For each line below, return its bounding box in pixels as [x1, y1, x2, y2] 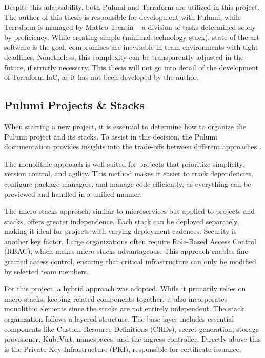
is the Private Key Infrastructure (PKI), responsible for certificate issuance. [4, 343, 241, 354]
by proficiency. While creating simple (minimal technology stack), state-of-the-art [4, 31, 260, 42]
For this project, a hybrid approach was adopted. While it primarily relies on [4, 283, 246, 294]
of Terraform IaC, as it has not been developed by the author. [4, 72, 199, 83]
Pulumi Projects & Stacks [4, 97, 145, 113]
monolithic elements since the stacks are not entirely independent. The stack [4, 303, 244, 314]
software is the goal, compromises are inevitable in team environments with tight [4, 42, 258, 52]
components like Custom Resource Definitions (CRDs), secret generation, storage [4, 323, 259, 334]
